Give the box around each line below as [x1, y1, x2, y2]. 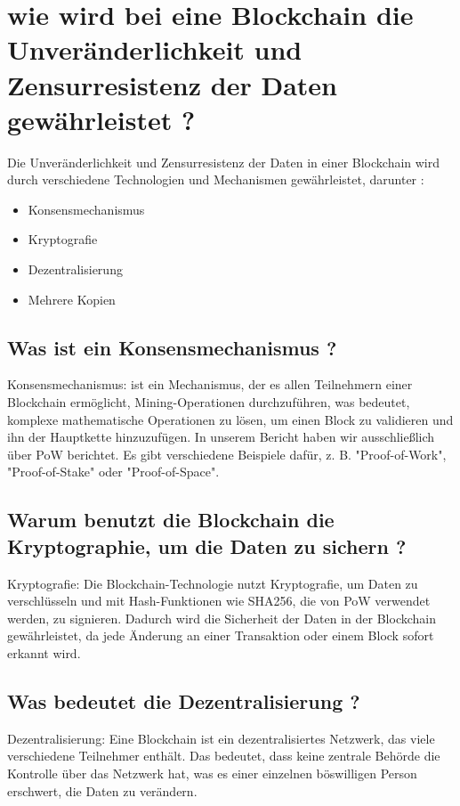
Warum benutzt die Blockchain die [7, 506, 335, 533]
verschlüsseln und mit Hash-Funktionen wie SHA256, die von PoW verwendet [7, 591, 431, 610]
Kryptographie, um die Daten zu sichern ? [7, 532, 407, 559]
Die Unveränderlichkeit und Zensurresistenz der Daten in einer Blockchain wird [7, 152, 440, 171]
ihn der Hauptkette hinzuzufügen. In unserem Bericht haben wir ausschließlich [7, 427, 435, 446]
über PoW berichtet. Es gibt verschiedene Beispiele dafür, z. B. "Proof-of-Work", [7, 444, 447, 463]
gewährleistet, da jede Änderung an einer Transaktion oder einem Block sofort [7, 626, 434, 645]
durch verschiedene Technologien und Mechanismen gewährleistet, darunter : [7, 170, 424, 189]
